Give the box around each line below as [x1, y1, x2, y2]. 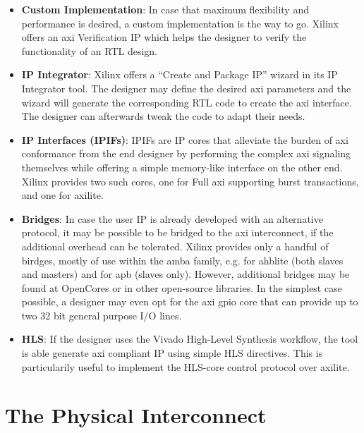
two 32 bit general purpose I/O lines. [21, 307, 182, 322]
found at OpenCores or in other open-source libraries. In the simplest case [21, 280, 342, 295]
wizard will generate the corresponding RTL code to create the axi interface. [21, 94, 352, 109]
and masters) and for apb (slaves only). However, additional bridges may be [21, 267, 350, 281]
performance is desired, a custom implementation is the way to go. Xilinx [21, 16, 339, 30]
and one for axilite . [21, 188, 104, 202]
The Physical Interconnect [5, 401, 267, 429]
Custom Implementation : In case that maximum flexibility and [21, 2, 309, 16]
